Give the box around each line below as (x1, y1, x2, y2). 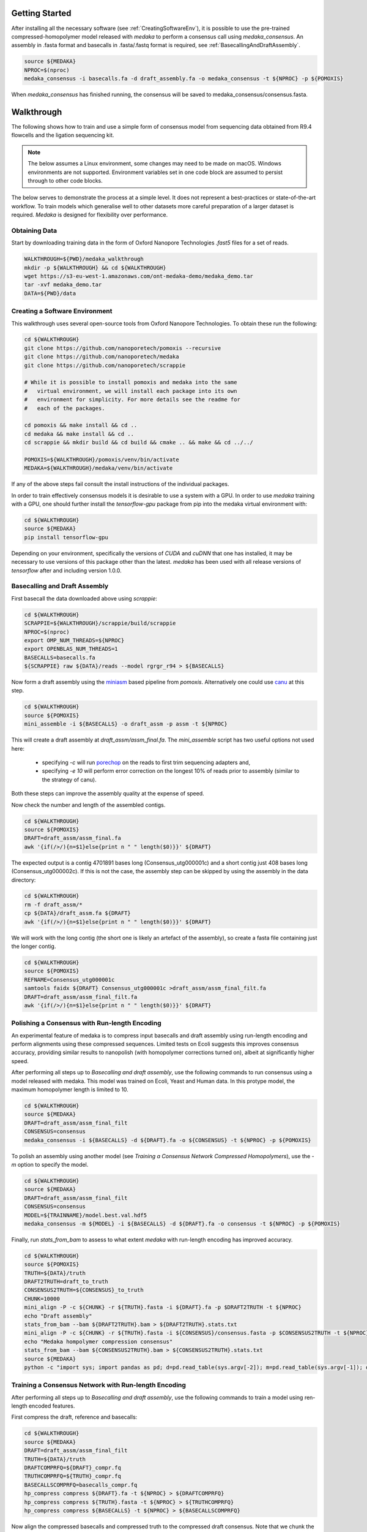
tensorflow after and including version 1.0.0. (11, 567, 122, 574)
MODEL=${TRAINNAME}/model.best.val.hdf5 (24, 1212, 147, 1219)
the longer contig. (11, 942, 56, 950)
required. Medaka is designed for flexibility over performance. (11, 211, 168, 219)
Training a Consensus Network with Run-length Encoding (11, 1381, 187, 1389)
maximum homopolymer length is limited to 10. (11, 1086, 128, 1093)
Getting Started (11, 8, 72, 18)
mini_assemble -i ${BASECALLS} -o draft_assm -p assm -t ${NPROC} (24, 721, 228, 727)
